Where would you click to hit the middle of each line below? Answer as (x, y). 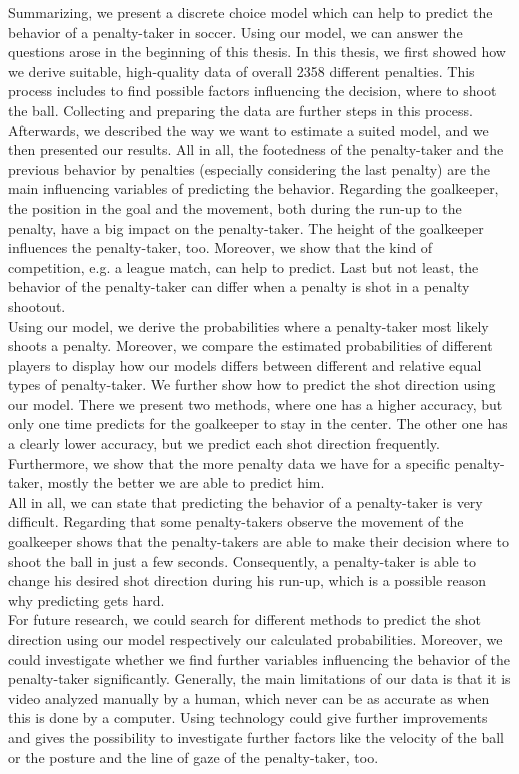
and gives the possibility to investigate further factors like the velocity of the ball (256, 736)
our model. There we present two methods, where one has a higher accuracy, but (255, 403)
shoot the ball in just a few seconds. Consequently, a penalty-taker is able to (242, 560)
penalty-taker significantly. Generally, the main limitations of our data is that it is (259, 678)
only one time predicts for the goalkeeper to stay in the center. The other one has (258, 423)
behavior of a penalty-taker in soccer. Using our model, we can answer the (235, 31)
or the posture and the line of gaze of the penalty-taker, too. (193, 756)
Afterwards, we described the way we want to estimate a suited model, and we (248, 129)
